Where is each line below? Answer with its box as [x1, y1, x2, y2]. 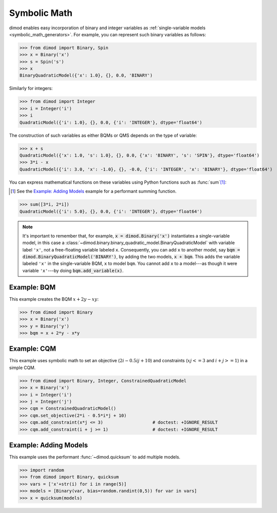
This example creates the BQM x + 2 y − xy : [9, 296, 99, 302]
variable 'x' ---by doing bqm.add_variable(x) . [22, 267, 124, 273]
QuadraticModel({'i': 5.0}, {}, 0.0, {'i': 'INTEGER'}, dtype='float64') [19, 208, 202, 214]
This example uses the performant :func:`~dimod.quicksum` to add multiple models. [9, 454, 181, 460]
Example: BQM [9, 283, 56, 291]
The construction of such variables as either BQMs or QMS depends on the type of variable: [9, 132, 197, 138]
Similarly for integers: [9, 85, 53, 91]
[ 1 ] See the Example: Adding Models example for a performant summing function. [10, 189, 177, 194]
